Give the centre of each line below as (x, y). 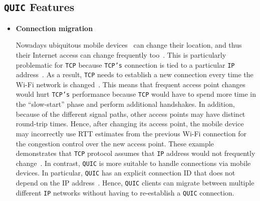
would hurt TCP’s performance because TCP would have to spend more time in (136, 94)
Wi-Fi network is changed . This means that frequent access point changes (131, 84)
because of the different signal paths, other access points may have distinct (131, 114)
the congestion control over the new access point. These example (115, 143)
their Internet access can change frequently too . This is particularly (121, 54)
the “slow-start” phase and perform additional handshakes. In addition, (125, 104)
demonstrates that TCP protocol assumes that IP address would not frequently (136, 153)
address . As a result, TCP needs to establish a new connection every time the (135, 74)
